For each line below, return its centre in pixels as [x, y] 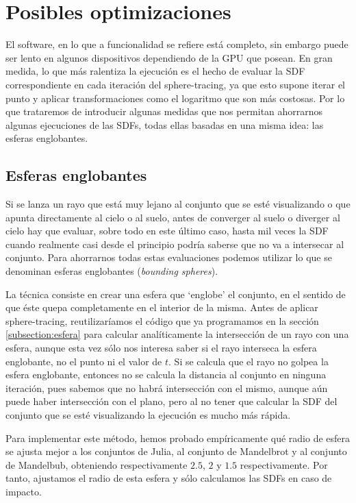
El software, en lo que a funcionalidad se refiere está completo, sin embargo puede [177, 44]
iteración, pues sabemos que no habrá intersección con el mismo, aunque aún [167, 388]
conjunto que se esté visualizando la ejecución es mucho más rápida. [148, 414]
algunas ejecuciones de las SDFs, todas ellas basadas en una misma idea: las [165, 124]
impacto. [24, 491]
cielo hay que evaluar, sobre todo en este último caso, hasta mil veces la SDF [167, 231]
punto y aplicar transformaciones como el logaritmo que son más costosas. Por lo [175, 98]
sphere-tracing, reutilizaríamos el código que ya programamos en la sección [162, 320]
